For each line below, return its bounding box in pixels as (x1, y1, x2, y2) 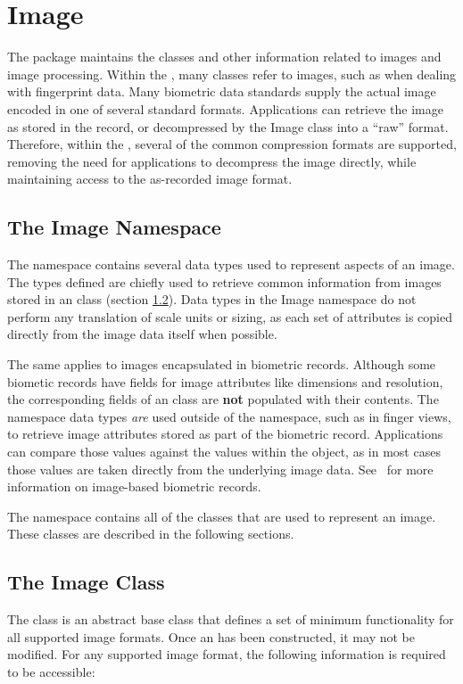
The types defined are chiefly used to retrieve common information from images (7, 272, 442, 291)
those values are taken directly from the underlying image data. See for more (7, 459, 434, 478)
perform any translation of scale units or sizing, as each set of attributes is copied (7, 307, 452, 326)
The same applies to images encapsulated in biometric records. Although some (7, 355, 436, 374)
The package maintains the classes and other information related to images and (7, 47, 442, 66)
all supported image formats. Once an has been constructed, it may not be (7, 627, 415, 646)
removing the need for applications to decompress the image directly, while (7, 152, 417, 170)
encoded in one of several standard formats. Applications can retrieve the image (7, 99, 443, 118)
